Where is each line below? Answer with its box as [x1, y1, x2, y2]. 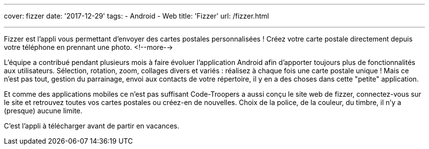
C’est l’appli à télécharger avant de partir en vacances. [4, 122, 180, 130]
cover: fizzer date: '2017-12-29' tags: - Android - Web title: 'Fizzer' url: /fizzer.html [4, 12, 269, 20]
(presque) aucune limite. [4, 106, 83, 115]
